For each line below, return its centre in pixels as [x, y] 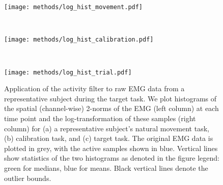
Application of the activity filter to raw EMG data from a [94, 88]
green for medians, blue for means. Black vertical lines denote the [106, 168]
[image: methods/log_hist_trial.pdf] [68, 72]
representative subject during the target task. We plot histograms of [110, 98]
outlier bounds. [28, 178]
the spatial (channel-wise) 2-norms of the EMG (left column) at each [111, 108]
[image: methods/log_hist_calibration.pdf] [79, 40]
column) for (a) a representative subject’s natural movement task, [107, 128]
